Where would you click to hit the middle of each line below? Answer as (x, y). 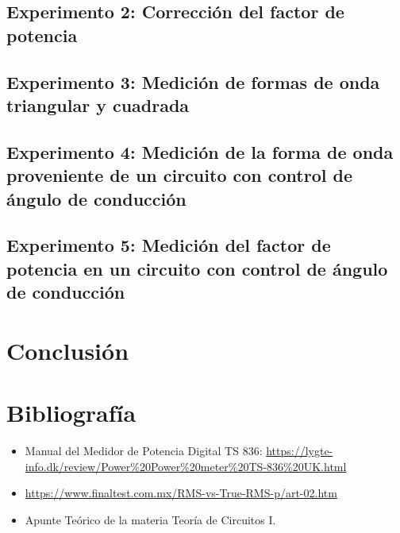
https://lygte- (300, 450)
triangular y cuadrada (98, 104)
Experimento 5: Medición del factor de (169, 245)
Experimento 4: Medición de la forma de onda (200, 151)
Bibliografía (71, 413)
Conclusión (68, 350)
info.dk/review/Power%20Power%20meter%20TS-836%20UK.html (186, 466)
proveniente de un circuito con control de (179, 175)
